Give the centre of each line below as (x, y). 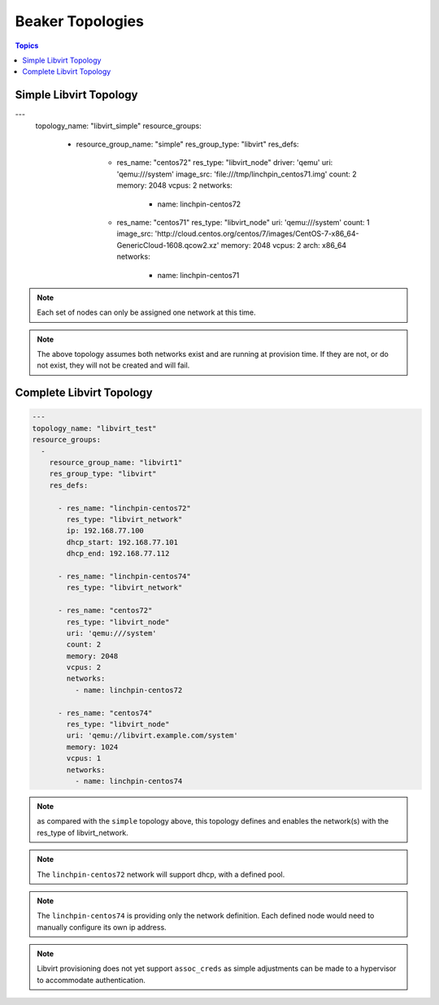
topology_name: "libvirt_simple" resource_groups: (119, 125)
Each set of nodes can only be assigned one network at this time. (146, 312)
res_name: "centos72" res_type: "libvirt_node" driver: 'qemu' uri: (225, 163)
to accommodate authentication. (91, 980)
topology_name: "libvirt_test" (95, 428)
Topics (27, 46)
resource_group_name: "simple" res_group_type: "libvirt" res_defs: (188, 144)
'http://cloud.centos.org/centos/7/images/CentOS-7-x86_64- (257, 234)
